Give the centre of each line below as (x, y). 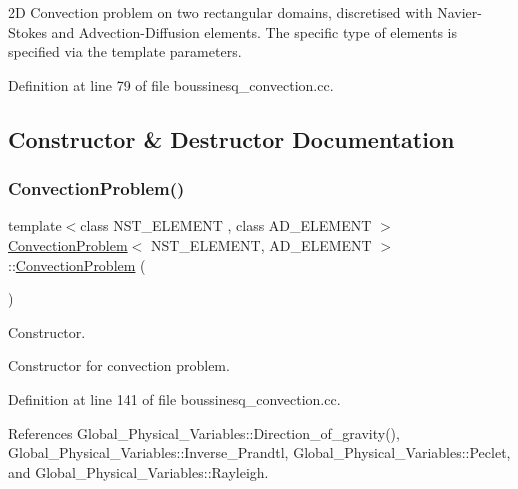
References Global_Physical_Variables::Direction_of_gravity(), (204, 432)
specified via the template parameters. (125, 51)
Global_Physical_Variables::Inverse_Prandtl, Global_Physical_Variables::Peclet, (259, 452)
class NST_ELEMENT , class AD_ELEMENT (226, 225)
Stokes (27, 31)
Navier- (459, 12)
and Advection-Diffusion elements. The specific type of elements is (254, 31)
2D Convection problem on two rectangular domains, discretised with (220, 12)
